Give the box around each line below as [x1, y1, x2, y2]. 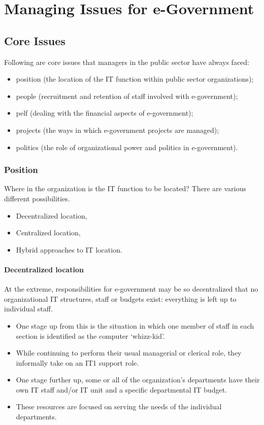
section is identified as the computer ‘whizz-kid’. [16, 330, 165, 341]
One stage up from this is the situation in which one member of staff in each [16, 320, 254, 331]
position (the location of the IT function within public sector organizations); [16, 74, 254, 84]
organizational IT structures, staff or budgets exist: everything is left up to [4, 293, 237, 304]
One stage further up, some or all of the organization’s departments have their [16, 374, 260, 385]
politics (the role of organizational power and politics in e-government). [16, 141, 238, 152]
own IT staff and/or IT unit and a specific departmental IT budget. [16, 384, 227, 395]
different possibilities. [4, 193, 70, 203]
